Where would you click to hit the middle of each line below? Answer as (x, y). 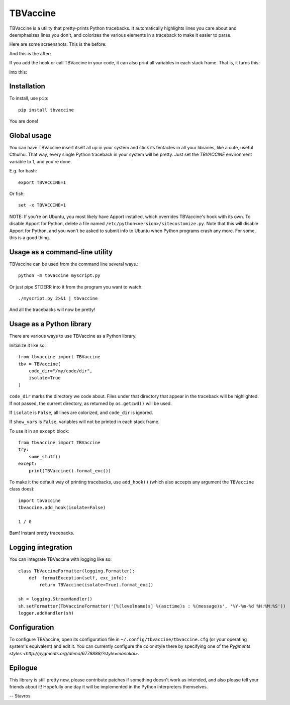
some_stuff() (44, 457)
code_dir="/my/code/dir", (61, 371)
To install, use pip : (29, 98)
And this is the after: (30, 53)
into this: (18, 72)
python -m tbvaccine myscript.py (59, 276)
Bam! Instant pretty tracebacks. (42, 533)
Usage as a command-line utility (61, 252)
